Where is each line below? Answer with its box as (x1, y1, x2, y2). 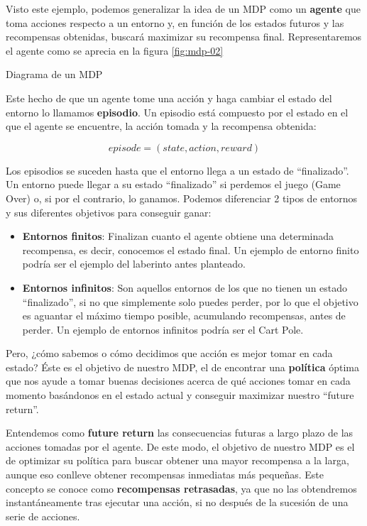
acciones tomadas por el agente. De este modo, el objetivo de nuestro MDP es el (6, 439, 355, 454)
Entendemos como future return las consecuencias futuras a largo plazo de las (6, 425, 354, 440)
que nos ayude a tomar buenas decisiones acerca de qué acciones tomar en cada (6, 373, 351, 388)
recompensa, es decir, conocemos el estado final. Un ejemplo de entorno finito (22, 242, 359, 257)
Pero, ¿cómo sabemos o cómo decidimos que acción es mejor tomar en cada (6, 346, 333, 361)
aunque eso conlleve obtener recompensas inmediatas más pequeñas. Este (6, 467, 324, 482)
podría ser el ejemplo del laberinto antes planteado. (22, 256, 246, 271)
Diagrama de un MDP (6, 67, 103, 82)
